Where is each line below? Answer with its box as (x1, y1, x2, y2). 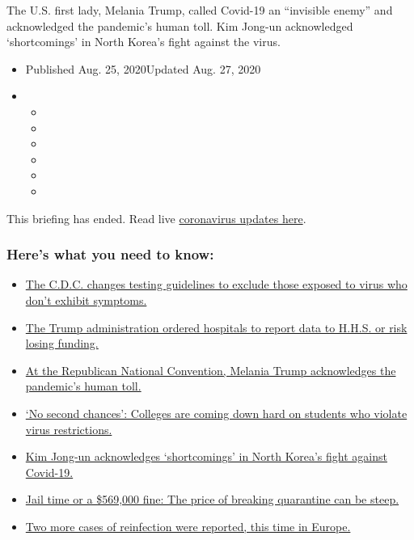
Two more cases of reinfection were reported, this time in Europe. (25, 517, 351, 534)
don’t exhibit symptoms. (25, 291, 147, 308)
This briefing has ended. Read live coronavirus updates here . (6, 209, 306, 226)
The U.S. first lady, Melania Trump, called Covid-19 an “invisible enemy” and (6, 2, 393, 18)
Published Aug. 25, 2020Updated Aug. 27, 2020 (25, 60, 261, 77)
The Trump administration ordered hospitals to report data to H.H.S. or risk (25, 319, 408, 335)
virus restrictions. (25, 420, 112, 437)
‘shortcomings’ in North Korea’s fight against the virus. (6, 33, 281, 50)
